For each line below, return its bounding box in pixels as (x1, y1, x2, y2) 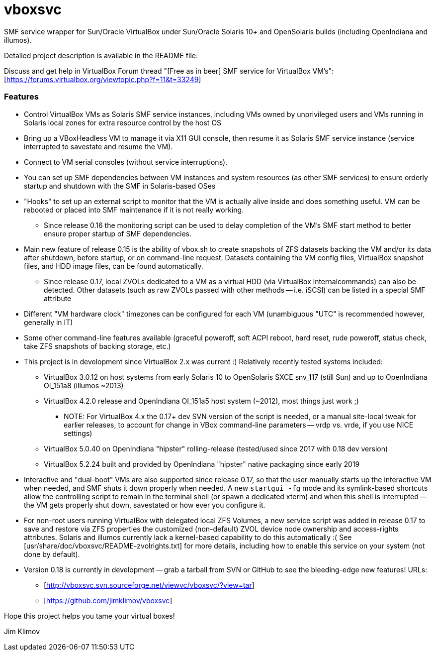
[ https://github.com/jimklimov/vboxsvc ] (44, 596, 173, 605)
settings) (64, 429, 92, 437)
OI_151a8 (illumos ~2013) (44, 381, 124, 390)
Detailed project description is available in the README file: (4, 51, 198, 60)
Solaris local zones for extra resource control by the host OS (24, 118, 222, 127)
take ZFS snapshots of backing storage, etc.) (24, 341, 171, 350)
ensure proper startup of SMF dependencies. (44, 229, 192, 238)
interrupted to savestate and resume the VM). (24, 142, 173, 151)
